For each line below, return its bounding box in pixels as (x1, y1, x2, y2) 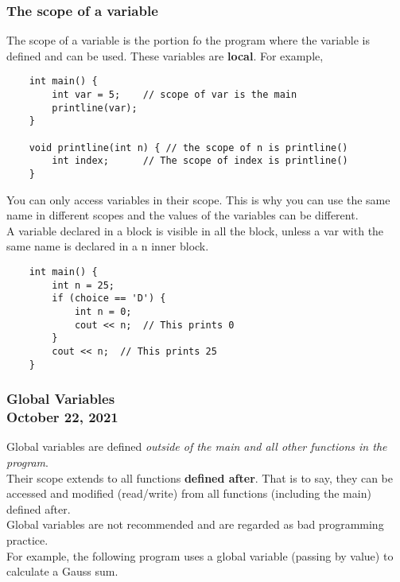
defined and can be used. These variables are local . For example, (6, 47, 324, 64)
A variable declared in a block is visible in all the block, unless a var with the (6, 222, 384, 239)
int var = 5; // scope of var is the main (52, 89, 297, 101)
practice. (6, 531, 49, 548)
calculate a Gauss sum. (6, 563, 118, 580)
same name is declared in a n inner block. (6, 238, 209, 254)
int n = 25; (52, 279, 115, 291)
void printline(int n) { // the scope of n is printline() (29, 142, 348, 153)
